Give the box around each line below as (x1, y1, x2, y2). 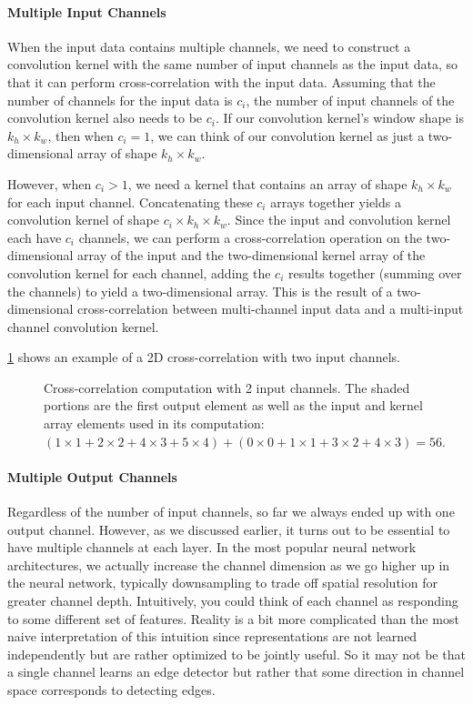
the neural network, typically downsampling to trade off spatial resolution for (7, 573, 438, 592)
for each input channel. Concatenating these (7, 192, 253, 211)
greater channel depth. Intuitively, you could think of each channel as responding (7, 591, 458, 610)
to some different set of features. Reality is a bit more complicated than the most (7, 609, 459, 628)
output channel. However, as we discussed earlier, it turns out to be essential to (7, 519, 450, 539)
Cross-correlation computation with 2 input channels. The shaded (44, 378, 410, 397)
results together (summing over (288, 263, 462, 282)
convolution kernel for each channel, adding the (7, 263, 271, 282)
